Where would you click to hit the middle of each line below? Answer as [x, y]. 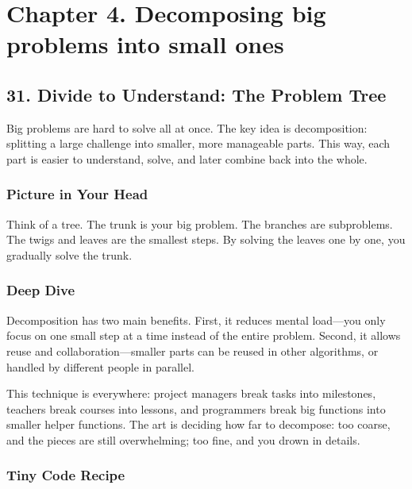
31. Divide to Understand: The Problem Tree [196, 94]
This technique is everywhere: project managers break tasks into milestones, [191, 393]
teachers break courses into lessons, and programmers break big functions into [196, 408]
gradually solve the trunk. [69, 254]
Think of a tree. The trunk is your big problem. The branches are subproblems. [200, 223]
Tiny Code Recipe [66, 475]
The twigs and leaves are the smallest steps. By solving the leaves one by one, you [206, 239]
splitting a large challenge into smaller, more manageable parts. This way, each [198, 143]
